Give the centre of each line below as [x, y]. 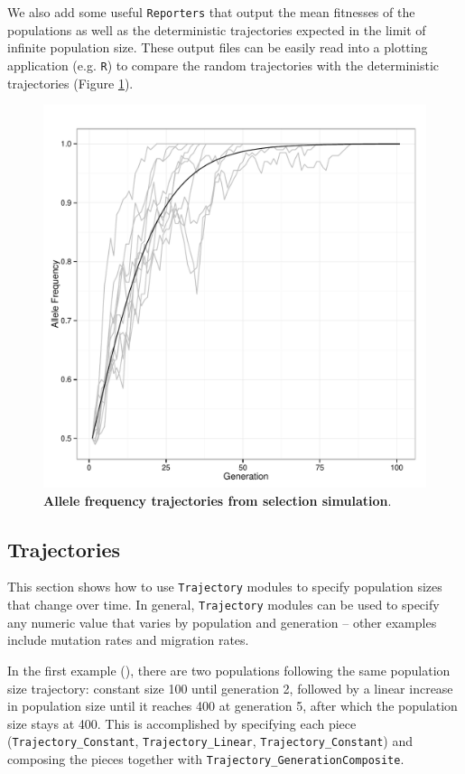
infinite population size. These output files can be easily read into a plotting [218, 47]
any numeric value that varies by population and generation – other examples [222, 622]
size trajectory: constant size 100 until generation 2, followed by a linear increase [230, 688]
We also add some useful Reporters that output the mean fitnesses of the [211, 12]
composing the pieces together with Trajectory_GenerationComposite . [206, 759]
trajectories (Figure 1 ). [70, 83]
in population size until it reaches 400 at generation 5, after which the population [232, 706]
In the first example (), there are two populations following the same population [229, 670]
